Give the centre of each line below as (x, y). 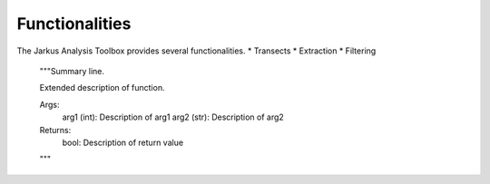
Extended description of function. (102, 88)
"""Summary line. (72, 71)
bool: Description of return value (123, 142)
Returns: (55, 130)
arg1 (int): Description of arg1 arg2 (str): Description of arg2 (173, 117)
